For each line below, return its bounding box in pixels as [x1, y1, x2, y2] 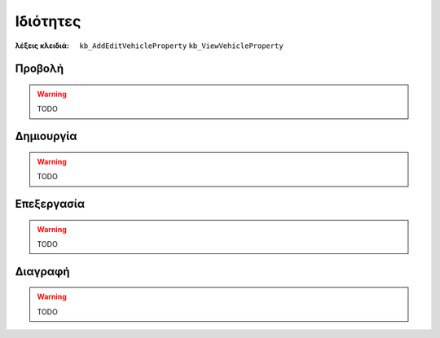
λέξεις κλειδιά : [15, 41, 69, 50]
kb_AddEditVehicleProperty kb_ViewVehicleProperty [79, 41, 284, 50]
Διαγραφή [15, 265, 70, 279]
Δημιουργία [15, 129, 77, 143]
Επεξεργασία [15, 196, 86, 211]
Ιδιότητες [15, 12, 81, 30]
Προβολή [15, 62, 64, 76]
